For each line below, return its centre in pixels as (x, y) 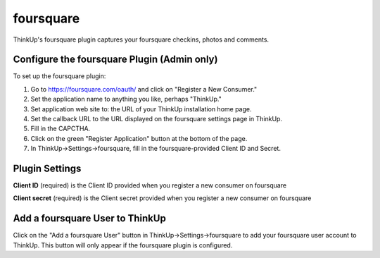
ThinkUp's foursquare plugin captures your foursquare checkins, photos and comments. (141, 39)
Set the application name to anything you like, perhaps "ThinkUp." (126, 99)
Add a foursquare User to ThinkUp (90, 219)
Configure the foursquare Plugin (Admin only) (115, 60)
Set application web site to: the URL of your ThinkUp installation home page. (141, 109)
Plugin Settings (47, 168)
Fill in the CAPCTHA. (61, 129)
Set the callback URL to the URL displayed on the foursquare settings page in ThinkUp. (157, 119)
